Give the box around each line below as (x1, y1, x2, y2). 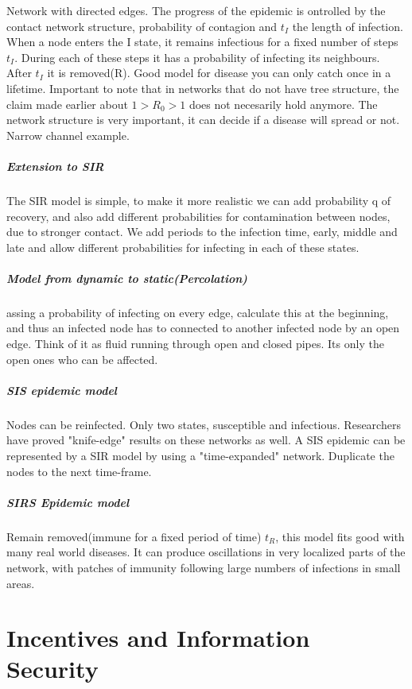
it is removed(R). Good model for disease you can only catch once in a (47, 64, 391, 81)
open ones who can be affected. (6, 350, 158, 367)
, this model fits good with (275, 528, 405, 544)
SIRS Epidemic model (6, 494, 130, 510)
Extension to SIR (6, 157, 104, 174)
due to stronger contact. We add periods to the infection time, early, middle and (6, 223, 398, 240)
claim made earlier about (6, 95, 128, 112)
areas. (6, 575, 35, 591)
